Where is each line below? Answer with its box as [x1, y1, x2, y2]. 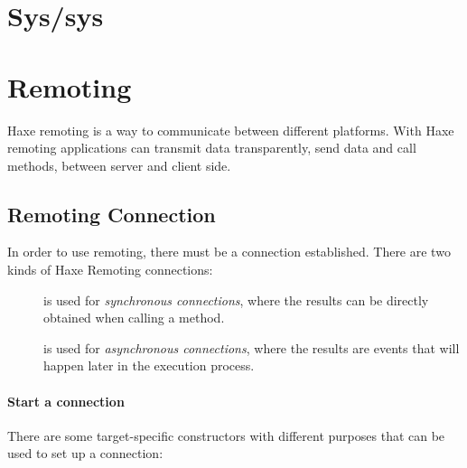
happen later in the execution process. [43, 356, 255, 375]
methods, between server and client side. [7, 155, 231, 174]
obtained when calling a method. [43, 308, 225, 327]
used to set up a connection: [7, 444, 163, 463]
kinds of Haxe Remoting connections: [7, 260, 213, 279]
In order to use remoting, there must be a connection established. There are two [7, 242, 451, 261]
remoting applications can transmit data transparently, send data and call [7, 138, 416, 157]
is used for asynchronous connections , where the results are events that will [43, 338, 460, 357]
